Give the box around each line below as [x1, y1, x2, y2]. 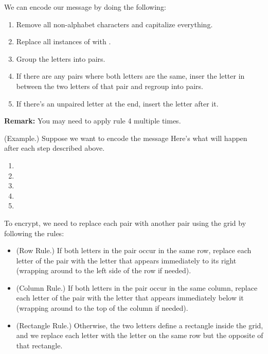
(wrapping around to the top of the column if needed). [16, 303, 188, 313]
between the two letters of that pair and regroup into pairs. [16, 80, 203, 91]
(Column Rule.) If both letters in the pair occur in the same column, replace [16, 282, 258, 293]
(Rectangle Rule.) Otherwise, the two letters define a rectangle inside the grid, [16, 320, 263, 330]
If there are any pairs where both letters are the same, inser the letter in [16, 70, 245, 81]
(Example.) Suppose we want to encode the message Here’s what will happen [4, 132, 247, 143]
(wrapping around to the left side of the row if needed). [16, 265, 191, 276]
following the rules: [4, 227, 64, 238]
